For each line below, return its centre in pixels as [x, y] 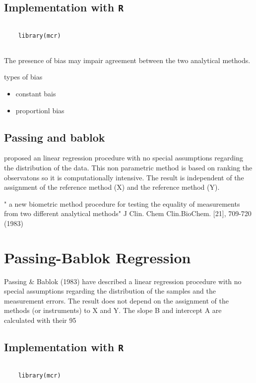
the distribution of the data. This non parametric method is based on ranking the [128, 167]
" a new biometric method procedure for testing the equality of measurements [122, 203]
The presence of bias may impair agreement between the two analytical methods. [127, 60]
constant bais [36, 93]
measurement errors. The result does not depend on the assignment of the [116, 300]
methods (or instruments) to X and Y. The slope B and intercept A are [113, 310]
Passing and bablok [55, 137]
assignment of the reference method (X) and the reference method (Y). [112, 187]
